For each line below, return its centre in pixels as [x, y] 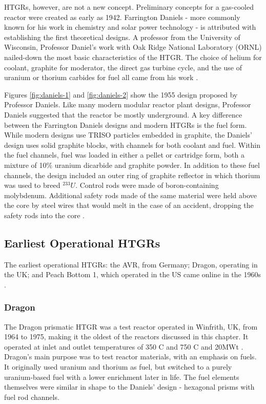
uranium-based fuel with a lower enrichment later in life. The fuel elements [122, 377]
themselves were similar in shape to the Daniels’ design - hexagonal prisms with [129, 387]
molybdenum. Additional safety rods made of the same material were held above [131, 195]
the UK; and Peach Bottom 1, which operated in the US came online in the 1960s [132, 274]
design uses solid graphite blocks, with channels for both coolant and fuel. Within [132, 145]
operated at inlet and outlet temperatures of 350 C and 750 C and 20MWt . [124, 346]
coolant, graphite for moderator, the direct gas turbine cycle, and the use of [123, 67]
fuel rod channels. [32, 397]
